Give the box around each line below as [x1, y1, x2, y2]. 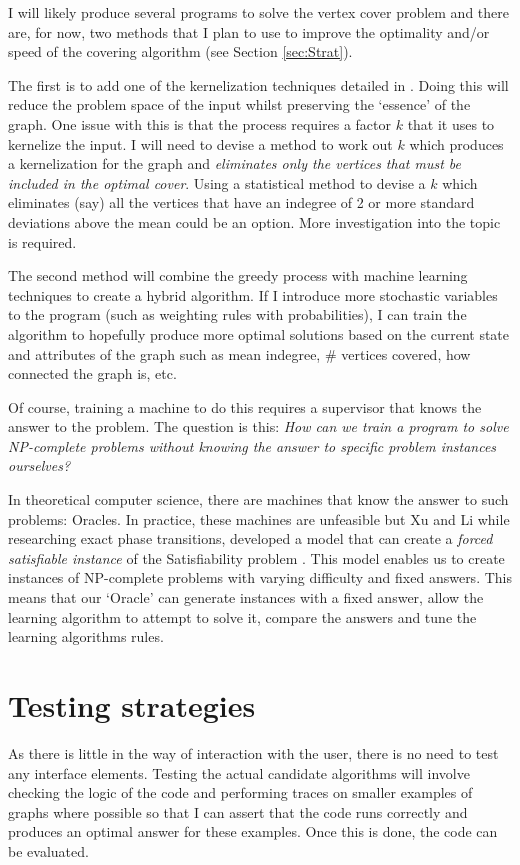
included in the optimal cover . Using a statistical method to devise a [8, 172, 426, 193]
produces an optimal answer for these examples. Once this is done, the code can [8, 821, 498, 842]
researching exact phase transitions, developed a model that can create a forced [8, 528, 493, 549]
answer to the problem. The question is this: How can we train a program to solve [8, 416, 509, 437]
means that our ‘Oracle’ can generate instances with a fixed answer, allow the [8, 587, 484, 608]
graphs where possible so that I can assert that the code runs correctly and [8, 801, 468, 822]
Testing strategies [8, 685, 256, 725]
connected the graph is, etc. [8, 363, 177, 384]
